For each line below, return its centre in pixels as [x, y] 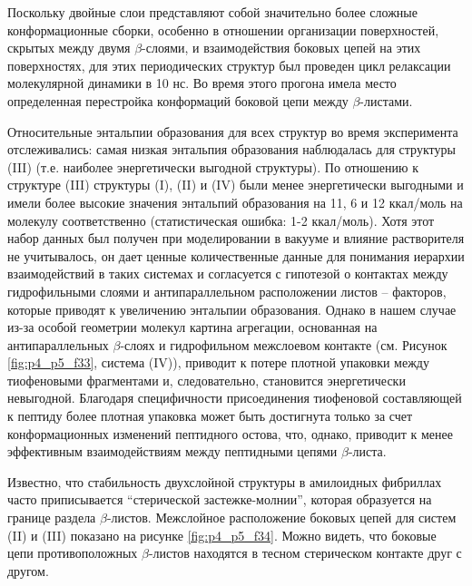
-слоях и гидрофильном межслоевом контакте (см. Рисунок [284, 344]
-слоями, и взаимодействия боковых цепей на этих [281, 48]
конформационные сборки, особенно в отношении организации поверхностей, [223, 29]
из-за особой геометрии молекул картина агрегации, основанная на [192, 327]
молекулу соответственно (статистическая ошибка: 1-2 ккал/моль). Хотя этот [221, 220]
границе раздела [52, 518]
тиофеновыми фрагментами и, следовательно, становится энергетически [206, 380]
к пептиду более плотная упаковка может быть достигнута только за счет [210, 416]
